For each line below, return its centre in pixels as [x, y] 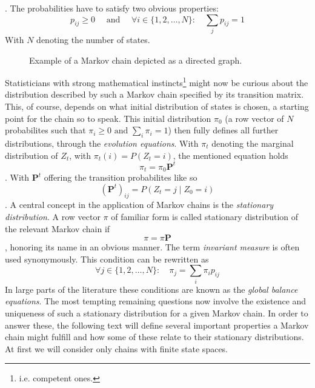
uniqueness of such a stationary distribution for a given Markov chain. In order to [157, 313]
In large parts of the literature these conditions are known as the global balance [151, 289]
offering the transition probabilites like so [121, 177]
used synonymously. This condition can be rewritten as [107, 259]
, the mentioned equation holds [230, 155]
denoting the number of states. [93, 39]
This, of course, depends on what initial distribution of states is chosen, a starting [157, 106]
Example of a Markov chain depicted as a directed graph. [136, 60]
